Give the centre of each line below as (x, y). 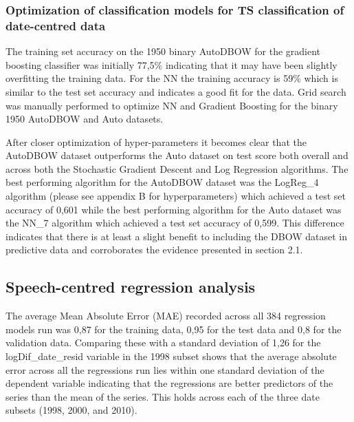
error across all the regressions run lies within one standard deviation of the (165, 369)
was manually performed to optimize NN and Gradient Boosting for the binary (172, 105)
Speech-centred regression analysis (131, 287)
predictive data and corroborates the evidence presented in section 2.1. (154, 250)
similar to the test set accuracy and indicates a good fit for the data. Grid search (176, 91)
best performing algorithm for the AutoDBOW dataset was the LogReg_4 (162, 182)
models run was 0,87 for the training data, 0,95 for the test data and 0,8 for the (174, 329)
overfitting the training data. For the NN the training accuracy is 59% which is (172, 78)
